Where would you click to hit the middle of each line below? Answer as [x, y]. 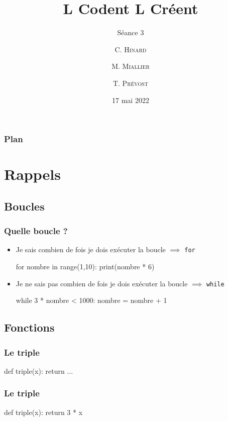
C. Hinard [131, 49]
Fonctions [29, 327]
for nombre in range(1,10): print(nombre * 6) [85, 267]
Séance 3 [131, 32]
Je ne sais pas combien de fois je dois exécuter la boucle [102, 283]
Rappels [32, 174]
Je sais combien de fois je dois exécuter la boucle [91, 249]
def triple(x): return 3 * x [43, 412]
